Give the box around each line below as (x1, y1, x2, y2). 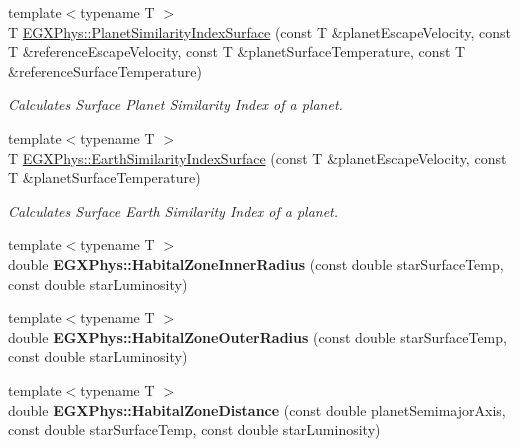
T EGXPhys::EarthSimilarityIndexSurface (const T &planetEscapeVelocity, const (8, 147, 507, 168)
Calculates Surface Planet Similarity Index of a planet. (8, 94, 343, 115)
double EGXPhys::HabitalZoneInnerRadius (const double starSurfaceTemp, (8, 253, 504, 274)
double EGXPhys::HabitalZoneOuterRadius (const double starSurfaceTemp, (8, 326, 507, 347)
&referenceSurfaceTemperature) (8, 60, 202, 81)
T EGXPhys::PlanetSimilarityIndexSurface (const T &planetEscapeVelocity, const (8, 21, 512, 42)
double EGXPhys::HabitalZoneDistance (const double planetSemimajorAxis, (8, 399, 506, 420)
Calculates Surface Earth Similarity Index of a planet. (8, 200, 339, 221)
